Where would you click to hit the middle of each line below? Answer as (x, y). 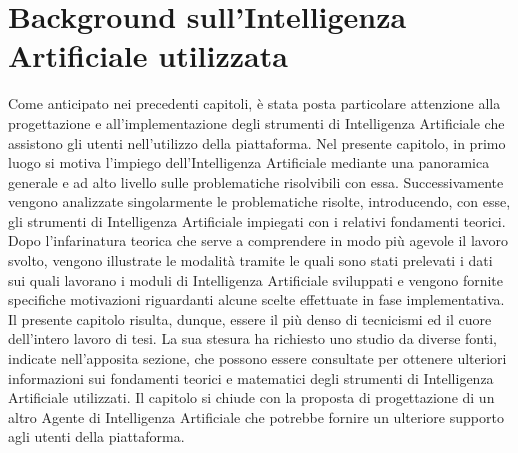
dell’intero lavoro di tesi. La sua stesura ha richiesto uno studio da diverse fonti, (252, 338)
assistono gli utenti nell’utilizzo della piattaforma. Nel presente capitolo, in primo (257, 142)
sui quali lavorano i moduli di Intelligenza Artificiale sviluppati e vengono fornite (255, 279)
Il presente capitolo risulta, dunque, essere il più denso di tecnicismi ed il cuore (250, 318)
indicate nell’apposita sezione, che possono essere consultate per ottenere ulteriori (257, 358)
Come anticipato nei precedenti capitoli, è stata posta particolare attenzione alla (254, 103)
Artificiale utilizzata (148, 55)
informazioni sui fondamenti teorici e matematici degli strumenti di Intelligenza (251, 377)
